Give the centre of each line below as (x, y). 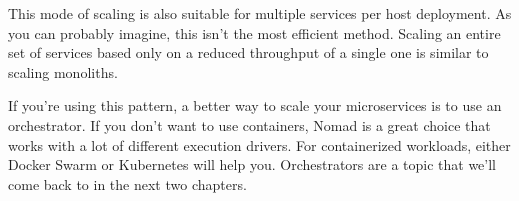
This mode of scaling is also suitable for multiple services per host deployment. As (260, 13)
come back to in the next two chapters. (127, 183)
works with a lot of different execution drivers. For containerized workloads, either (259, 144)
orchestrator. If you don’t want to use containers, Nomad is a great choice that (249, 124)
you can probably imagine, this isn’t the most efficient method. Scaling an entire (254, 32)
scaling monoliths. (63, 71)
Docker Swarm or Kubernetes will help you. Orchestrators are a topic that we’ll (252, 164)
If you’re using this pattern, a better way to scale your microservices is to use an (255, 105)
